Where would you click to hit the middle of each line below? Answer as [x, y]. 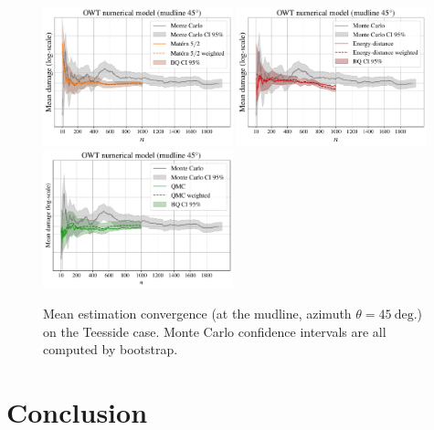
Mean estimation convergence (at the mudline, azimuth [197, 314]
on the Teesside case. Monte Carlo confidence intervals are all [215, 331]
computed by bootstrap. [111, 349]
